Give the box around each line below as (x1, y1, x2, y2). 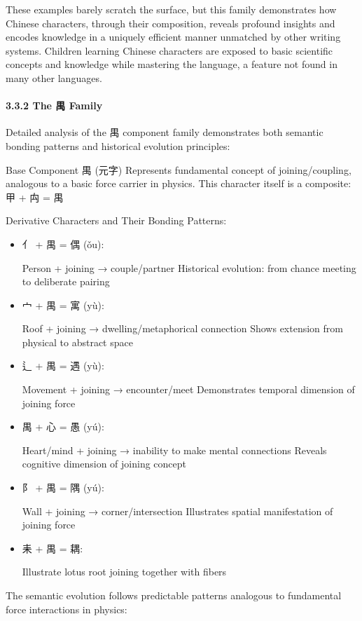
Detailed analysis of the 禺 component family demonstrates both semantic (6, 125, 323, 139)
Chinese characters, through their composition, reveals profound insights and (6, 15, 335, 30)
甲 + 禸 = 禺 (6, 189, 64, 204)
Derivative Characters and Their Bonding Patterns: (6, 213, 227, 228)
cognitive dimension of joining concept (22, 456, 187, 471)
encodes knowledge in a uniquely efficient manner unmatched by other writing (6, 29, 341, 44)
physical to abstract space (22, 334, 133, 349)
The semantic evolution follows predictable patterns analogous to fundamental (6, 588, 342, 603)
